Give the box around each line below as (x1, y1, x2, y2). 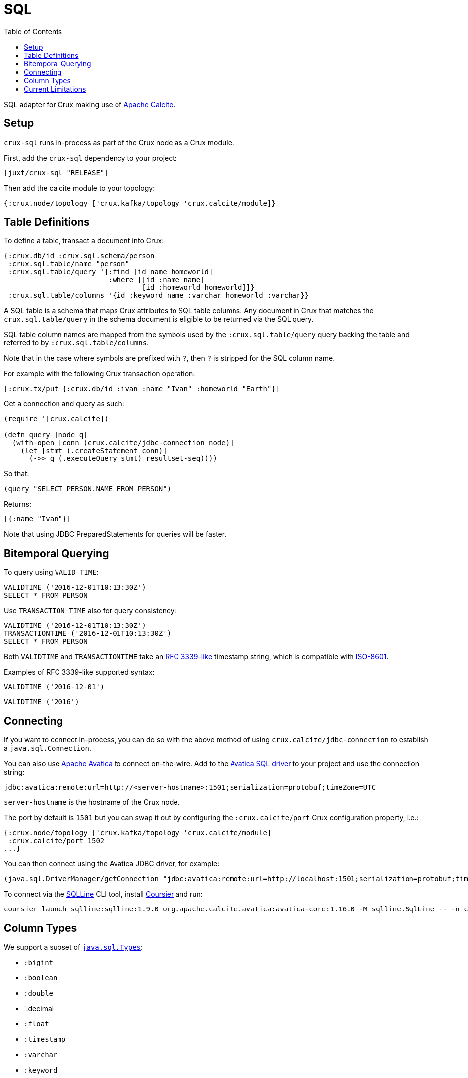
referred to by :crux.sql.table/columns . (4, 339, 149, 347)
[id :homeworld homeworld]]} (142, 284, 255, 292)
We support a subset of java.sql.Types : (4, 942, 143, 951)
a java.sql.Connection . (4, 744, 92, 753)
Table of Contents (4, 27, 62, 36)
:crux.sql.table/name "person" (8, 260, 129, 268)
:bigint (24, 958, 54, 966)
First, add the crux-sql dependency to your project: (4, 153, 177, 162)
